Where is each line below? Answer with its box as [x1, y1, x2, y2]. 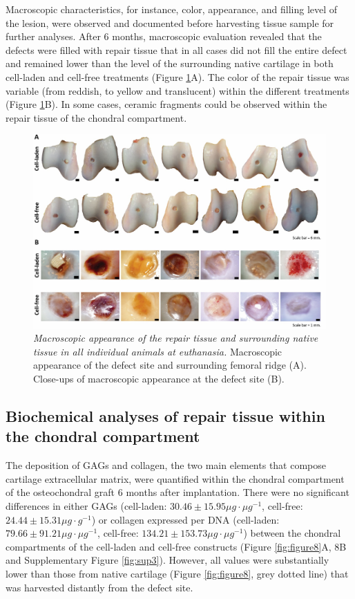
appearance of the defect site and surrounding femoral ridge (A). [33, 358, 307, 372]
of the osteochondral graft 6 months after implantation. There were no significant [6, 485, 349, 499]
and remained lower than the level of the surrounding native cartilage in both [6, 56, 334, 71]
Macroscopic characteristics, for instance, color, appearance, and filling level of [6, 2, 338, 16]
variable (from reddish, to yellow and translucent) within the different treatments [6, 83, 349, 98]
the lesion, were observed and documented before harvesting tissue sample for [6, 15, 334, 30]
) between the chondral [243, 526, 341, 540]
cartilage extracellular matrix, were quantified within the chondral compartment [6, 471, 345, 486]
